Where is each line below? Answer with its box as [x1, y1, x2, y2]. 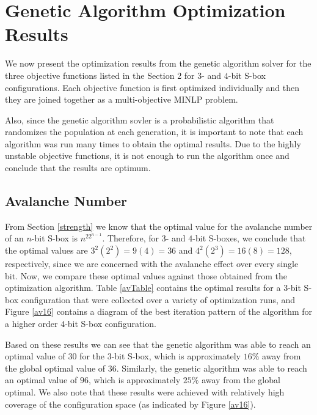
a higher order [5, 317, 58, 330]
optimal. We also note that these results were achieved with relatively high [5, 385, 285, 398]
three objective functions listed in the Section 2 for [5, 68, 195, 81]
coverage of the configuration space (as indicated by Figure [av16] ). [5, 397, 256, 410]
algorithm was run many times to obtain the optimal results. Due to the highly [5, 137, 301, 150]
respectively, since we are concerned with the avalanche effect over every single [5, 257, 299, 270]
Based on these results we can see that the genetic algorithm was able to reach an [5, 337, 311, 350]
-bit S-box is [31, 232, 78, 244]
